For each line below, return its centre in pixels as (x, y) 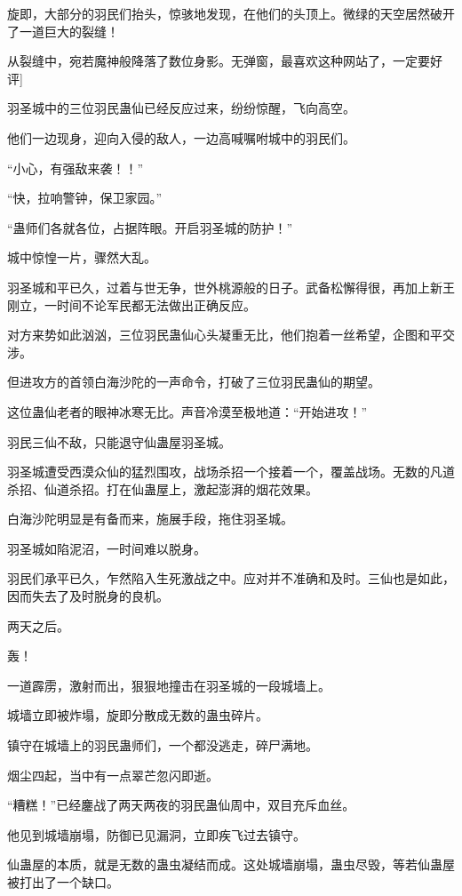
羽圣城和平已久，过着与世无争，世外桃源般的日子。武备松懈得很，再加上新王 (231, 287)
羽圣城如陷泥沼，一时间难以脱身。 (107, 548)
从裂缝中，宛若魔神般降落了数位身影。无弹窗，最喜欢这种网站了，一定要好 (225, 61)
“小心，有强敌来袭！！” (76, 168)
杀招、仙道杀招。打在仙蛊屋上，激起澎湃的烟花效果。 (163, 488)
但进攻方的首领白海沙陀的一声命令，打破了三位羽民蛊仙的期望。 (194, 382)
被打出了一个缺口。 (63, 882)
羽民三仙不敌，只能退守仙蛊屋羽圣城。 (119, 441)
